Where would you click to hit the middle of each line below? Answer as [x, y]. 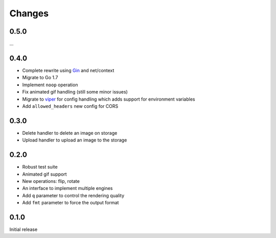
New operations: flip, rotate [51, 181]
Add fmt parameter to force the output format [71, 203]
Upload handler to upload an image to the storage [75, 140]
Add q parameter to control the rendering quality [73, 195]
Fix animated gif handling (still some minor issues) [75, 92]
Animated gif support [44, 174]
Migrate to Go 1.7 [40, 78]
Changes [29, 13]
